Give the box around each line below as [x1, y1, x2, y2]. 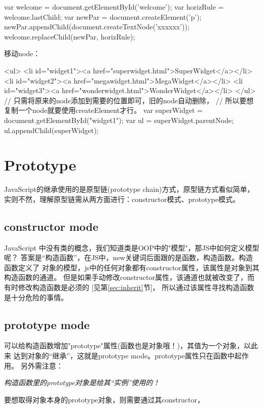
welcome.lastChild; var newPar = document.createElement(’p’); [4, 11, 202, 22]
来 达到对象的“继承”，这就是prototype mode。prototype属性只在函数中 [4, 350, 235, 360]
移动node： [4, 48, 41, 59]
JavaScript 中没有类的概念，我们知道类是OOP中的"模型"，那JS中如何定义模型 [4, 242, 259, 253]
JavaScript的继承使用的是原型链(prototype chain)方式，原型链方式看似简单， [4, 184, 254, 194]
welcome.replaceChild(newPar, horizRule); [4, 31, 135, 42]
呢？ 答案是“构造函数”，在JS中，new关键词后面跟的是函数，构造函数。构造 [4, 252, 253, 263]
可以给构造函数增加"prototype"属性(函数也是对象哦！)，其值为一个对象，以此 [4, 340, 258, 351]
